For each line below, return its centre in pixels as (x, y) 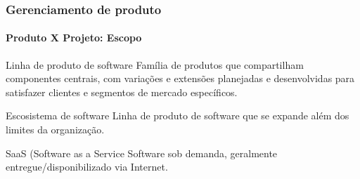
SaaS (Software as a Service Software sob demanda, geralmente (142, 153)
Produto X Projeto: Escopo (74, 38)
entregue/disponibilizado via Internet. (87, 167)
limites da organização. (55, 130)
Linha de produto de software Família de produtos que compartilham (155, 64)
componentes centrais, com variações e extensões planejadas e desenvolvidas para (180, 78)
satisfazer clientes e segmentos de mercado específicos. (122, 92)
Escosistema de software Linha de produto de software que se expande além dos (178, 115)
